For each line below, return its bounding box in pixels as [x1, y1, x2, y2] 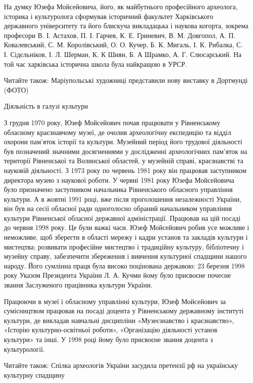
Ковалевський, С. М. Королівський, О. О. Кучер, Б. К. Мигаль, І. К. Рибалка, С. [4, 39, 243, 50]
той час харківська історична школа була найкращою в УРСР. [4, 58, 187, 69]
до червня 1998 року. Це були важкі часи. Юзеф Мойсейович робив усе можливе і [4, 222, 249, 232]
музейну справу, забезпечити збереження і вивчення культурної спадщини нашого [4, 251, 247, 261]
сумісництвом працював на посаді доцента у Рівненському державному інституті [4, 306, 244, 316]
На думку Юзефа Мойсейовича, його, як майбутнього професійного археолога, [4, 1, 238, 11]
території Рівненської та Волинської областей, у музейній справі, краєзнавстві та [4, 155, 244, 166]
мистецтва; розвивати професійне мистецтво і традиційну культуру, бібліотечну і [4, 241, 244, 251]
